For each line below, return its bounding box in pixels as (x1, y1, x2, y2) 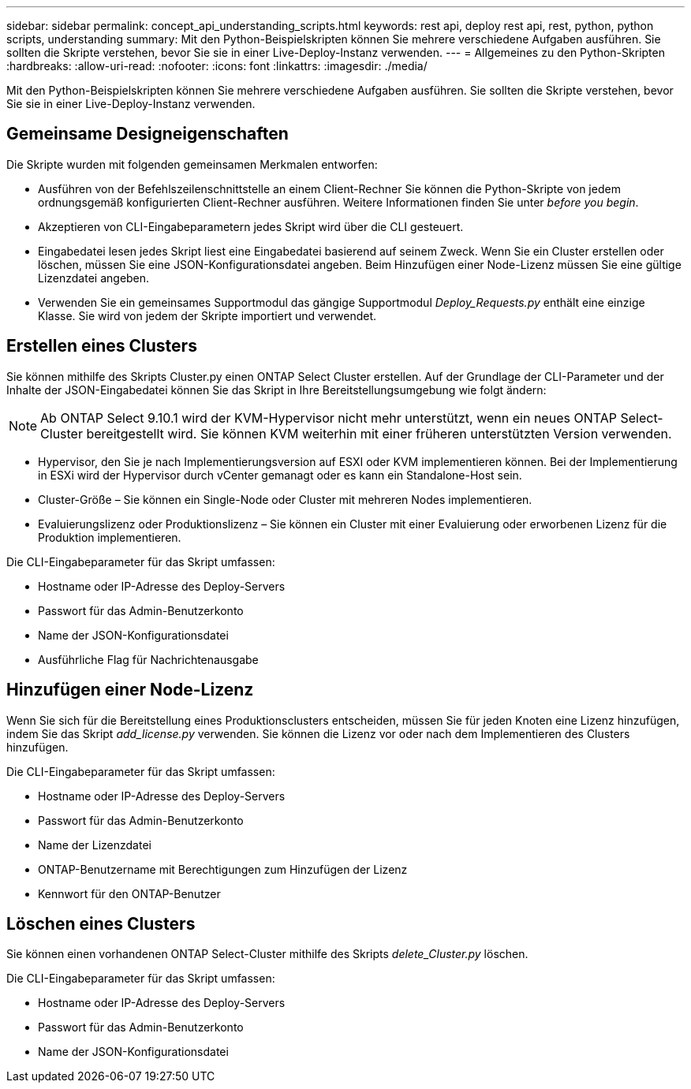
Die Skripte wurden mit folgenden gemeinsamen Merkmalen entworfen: (6, 157, 378, 171)
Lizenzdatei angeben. (38, 270, 150, 285)
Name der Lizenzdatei (38, 837, 151, 852)
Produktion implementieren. (38, 530, 181, 544)
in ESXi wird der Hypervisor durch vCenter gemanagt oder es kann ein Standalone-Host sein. (38, 468, 522, 482)
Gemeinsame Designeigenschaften (6, 124, 289, 144)
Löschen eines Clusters (6, 913, 196, 934)
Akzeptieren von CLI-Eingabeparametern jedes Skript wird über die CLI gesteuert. (38, 219, 464, 233)
